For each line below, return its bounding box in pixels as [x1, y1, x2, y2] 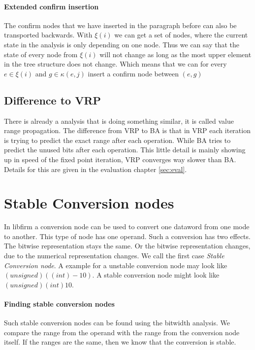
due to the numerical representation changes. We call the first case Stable [4, 250, 224, 261]
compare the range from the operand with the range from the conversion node [4, 327, 240, 337]
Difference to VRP [4, 92, 101, 107]
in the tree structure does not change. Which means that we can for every [4, 59, 227, 69]
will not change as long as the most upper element [99, 49, 252, 59]
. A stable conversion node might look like [92, 270, 220, 280]
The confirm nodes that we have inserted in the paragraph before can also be [4, 20, 237, 30]
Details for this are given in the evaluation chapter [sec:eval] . [4, 164, 187, 174]
